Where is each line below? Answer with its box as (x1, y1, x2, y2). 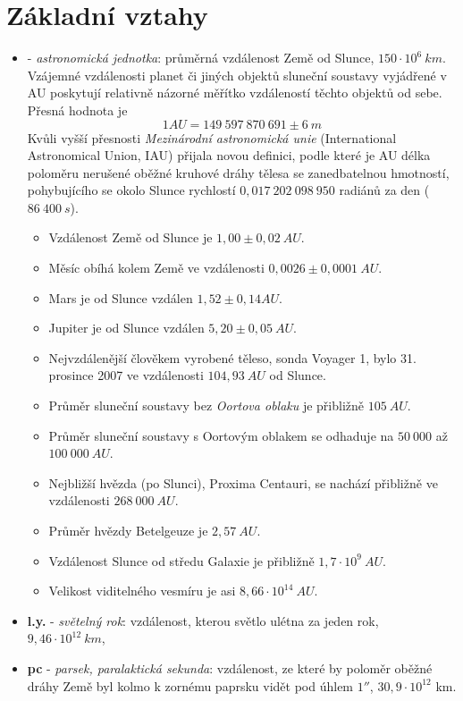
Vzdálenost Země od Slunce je (48, 228, 213, 247)
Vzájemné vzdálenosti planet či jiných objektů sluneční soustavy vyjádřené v (27, 65, 447, 84)
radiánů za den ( (339, 181, 430, 199)
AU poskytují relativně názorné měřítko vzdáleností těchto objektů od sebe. (27, 83, 442, 102)
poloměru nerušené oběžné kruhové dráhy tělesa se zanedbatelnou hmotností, (27, 163, 450, 182)
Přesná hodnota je (27, 100, 128, 119)
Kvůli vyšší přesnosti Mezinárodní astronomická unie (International (27, 128, 397, 147)
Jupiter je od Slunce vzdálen (48, 318, 205, 337)
